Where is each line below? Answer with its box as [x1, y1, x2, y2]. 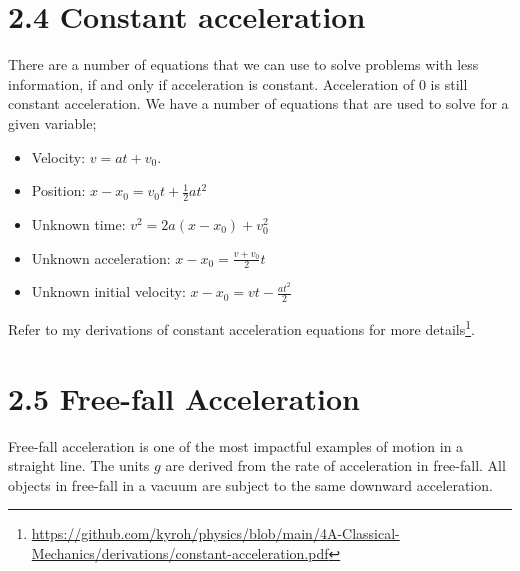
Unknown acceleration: [31, 247, 171, 268]
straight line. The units [8, 455, 150, 476]
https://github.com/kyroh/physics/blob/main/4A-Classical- [31, 523, 400, 544]
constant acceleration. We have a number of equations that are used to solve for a [8, 93, 509, 114]
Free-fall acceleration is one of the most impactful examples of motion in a [8, 435, 464, 456]
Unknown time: [31, 213, 126, 234]
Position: [31, 180, 86, 201]
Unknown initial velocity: [31, 281, 186, 302]
